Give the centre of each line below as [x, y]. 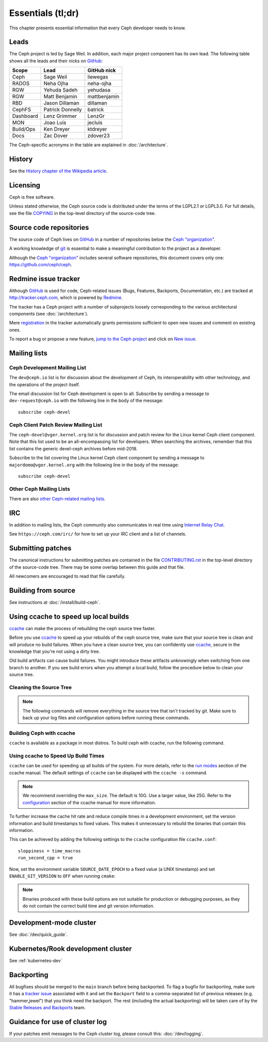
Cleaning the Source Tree [40, 688]
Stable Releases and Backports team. [47, 1008]
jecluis [95, 123]
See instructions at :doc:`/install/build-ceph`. [55, 602]
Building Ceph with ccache [42, 733]
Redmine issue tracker [45, 279]
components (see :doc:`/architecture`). [49, 313]
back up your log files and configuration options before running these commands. [106, 718]
